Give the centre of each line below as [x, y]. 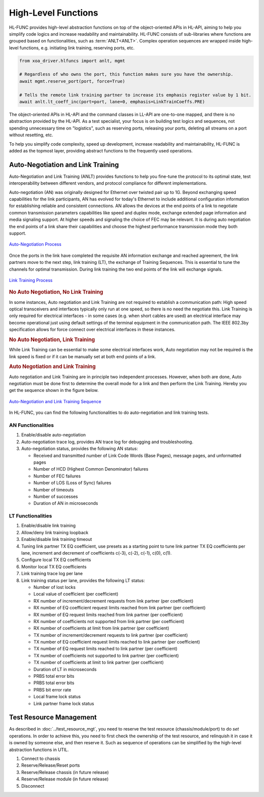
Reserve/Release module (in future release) [65, 779]
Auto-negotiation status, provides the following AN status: [80, 449]
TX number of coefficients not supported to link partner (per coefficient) [106, 655]
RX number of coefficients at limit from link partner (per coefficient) [101, 628]
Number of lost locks [55, 587]
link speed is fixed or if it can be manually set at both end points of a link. [83, 356]
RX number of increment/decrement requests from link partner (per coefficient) [113, 601]
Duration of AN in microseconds [66, 503]
